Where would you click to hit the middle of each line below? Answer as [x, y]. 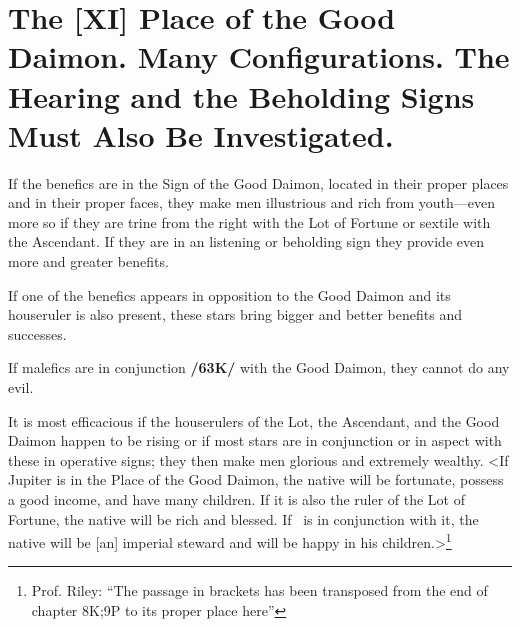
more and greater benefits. [88, 261]
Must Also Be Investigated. [201, 134]
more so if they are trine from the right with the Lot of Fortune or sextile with [249, 221]
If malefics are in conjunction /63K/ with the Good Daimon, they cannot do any [259, 367]
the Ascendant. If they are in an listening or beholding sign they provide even [246, 241]
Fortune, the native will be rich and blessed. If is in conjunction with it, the [243, 518]
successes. [37, 333]
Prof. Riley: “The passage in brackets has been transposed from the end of [259, 590]
